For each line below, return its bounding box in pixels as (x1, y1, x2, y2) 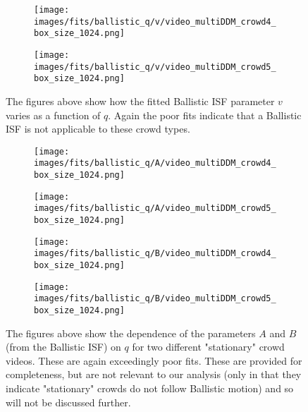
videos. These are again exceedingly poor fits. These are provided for (6, 353, 302, 368)
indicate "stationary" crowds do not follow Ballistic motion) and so (6, 380, 294, 395)
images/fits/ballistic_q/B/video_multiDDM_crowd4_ (34, 248, 276, 259)
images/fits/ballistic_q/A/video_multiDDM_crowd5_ (34, 203, 276, 214)
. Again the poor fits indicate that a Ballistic (108, 107, 302, 122)
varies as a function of (6, 107, 101, 122)
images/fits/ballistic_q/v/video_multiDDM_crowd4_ (34, 16, 276, 27)
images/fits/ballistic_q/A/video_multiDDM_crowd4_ (34, 158, 276, 169)
